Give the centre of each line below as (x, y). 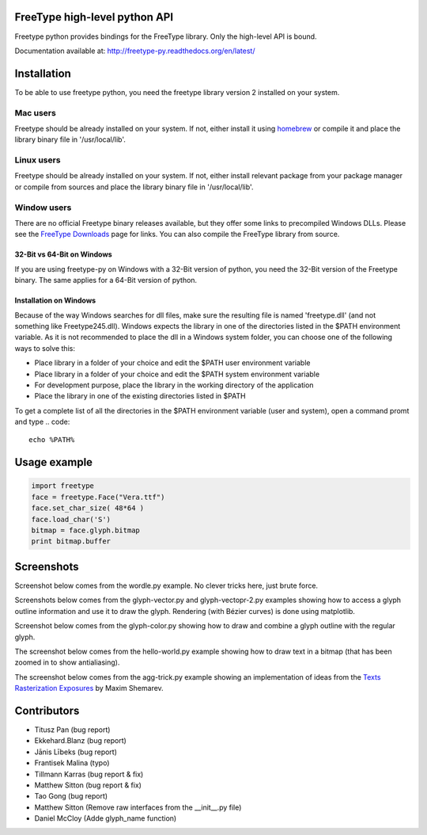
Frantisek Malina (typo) (72, 763)
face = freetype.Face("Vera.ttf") (98, 497)
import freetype (63, 486)
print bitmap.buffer (71, 541)
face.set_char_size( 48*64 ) (88, 508)
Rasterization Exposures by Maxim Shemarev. (89, 688)
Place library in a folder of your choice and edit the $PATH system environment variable (177, 374)
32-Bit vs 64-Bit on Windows (63, 254)
